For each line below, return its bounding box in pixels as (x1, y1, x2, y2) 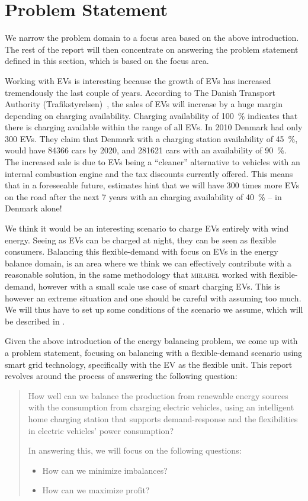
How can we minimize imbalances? (42, 464, 168, 476)
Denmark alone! (5, 202, 62, 214)
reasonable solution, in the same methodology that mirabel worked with (5, 268, 267, 281)
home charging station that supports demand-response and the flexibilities (28, 412, 298, 425)
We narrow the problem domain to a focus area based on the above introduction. (5, 31, 299, 44)
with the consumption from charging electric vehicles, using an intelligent (28, 401, 294, 413)
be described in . (5, 314, 65, 327)
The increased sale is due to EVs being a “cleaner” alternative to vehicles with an (5, 156, 300, 168)
